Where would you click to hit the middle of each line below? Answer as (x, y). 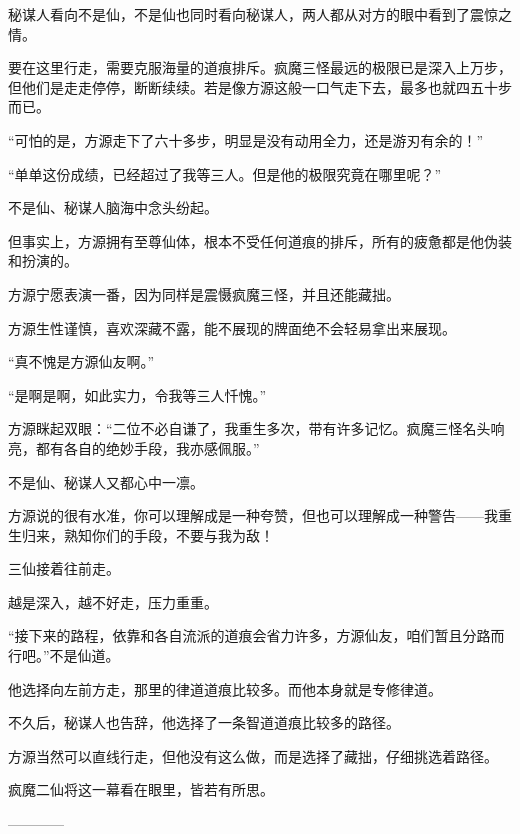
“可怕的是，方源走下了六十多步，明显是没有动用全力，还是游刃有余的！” (246, 139)
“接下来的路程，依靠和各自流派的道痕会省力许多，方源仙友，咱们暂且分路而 (256, 635)
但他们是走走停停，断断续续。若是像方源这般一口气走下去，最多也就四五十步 (260, 86)
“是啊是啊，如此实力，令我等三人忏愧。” (137, 394)
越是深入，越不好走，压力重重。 (113, 601)
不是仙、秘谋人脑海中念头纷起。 (113, 207)
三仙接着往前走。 (64, 568)
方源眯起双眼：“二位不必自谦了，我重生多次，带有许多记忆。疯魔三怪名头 (249, 428)
